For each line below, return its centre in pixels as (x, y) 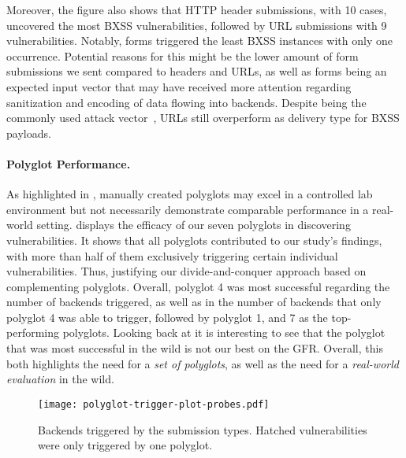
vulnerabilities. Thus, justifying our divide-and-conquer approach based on (186, 271)
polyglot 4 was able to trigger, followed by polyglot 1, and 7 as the (167, 317)
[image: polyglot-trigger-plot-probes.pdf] (154, 404)
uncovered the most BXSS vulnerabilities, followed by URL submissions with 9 (197, 25)
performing (33, 332)
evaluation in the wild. (60, 379)
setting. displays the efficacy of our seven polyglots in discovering (194, 225)
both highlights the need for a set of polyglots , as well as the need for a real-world (203, 363)
